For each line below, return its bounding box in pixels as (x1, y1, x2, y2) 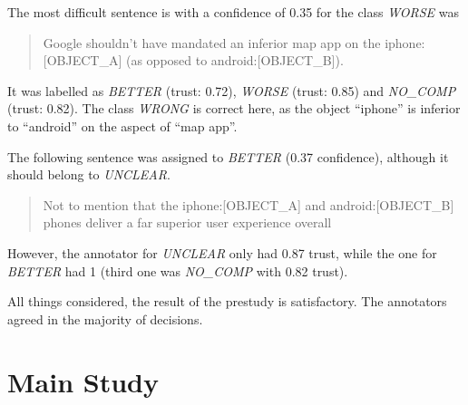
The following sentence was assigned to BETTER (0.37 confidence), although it (7, 147, 449, 166)
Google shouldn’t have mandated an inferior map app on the (43, 33, 381, 52)
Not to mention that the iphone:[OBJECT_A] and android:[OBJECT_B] (43, 195, 454, 214)
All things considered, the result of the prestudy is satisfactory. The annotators (7, 292, 447, 311)
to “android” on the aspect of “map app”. (7, 116, 238, 135)
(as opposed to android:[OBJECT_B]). (125, 51, 344, 70)
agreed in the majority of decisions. (7, 309, 203, 328)
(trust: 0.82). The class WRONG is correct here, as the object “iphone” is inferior (7, 99, 461, 118)
